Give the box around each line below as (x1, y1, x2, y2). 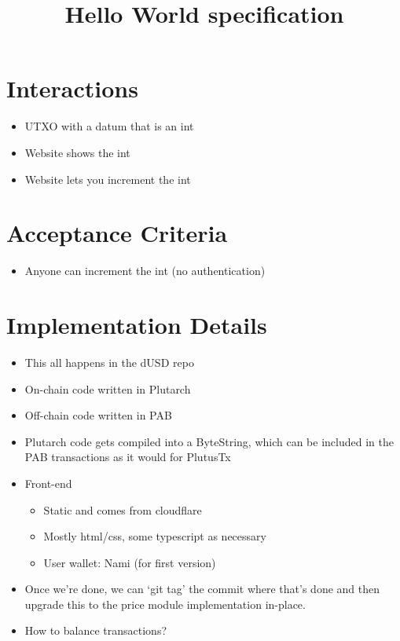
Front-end (24, 474, 72, 491)
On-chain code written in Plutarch (24, 380, 191, 397)
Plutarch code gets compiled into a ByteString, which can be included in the (24, 433, 394, 449)
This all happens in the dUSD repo (24, 353, 194, 370)
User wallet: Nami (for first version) (43, 554, 216, 570)
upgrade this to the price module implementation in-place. (24, 595, 306, 612)
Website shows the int (24, 144, 130, 160)
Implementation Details (6, 309, 267, 340)
